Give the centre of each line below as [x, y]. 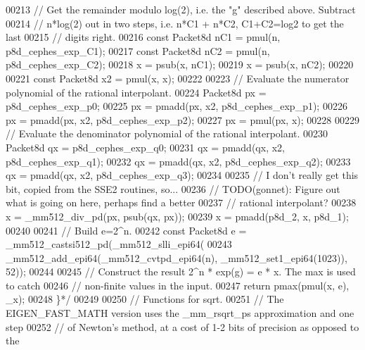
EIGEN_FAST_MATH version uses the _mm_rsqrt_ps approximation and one [180, 313]
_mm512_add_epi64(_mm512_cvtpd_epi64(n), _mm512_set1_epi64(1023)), [177, 257]
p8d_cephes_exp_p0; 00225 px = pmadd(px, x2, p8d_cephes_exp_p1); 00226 [177, 106]
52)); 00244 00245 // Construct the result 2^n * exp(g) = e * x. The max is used [181, 271]
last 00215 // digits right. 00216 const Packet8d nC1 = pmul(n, [143, 37]
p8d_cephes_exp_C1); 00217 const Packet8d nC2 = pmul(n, [138, 50]
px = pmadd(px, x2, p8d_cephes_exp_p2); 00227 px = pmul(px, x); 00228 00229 [182, 119]
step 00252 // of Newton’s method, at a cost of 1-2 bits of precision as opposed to [182, 326]
